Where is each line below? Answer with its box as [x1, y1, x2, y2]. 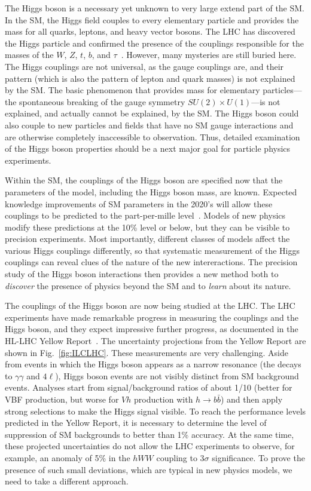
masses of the [5, 48, 54, 61]
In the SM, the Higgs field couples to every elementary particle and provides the [5, 13, 299, 26]
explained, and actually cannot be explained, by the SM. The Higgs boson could [5, 107, 299, 119]
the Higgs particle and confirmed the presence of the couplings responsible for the [5, 36, 304, 49]
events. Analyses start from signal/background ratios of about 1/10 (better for [5, 381, 292, 394]
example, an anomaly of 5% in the [5, 451, 130, 464]
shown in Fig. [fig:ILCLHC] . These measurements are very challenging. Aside [5, 346, 288, 358]
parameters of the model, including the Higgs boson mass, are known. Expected [5, 185, 297, 198]
